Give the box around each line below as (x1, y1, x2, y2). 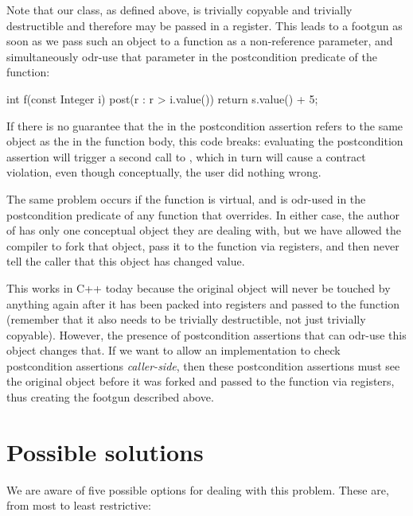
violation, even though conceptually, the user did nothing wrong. (6, 164, 321, 180)
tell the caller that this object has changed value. (6, 253, 245, 270)
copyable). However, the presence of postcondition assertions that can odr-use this (6, 326, 407, 343)
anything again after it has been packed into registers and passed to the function (6, 295, 400, 312)
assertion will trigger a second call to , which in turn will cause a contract (6, 148, 366, 165)
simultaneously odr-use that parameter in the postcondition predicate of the (6, 48, 377, 64)
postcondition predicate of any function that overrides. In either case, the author (6, 206, 399, 223)
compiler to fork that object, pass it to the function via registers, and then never (6, 237, 399, 254)
